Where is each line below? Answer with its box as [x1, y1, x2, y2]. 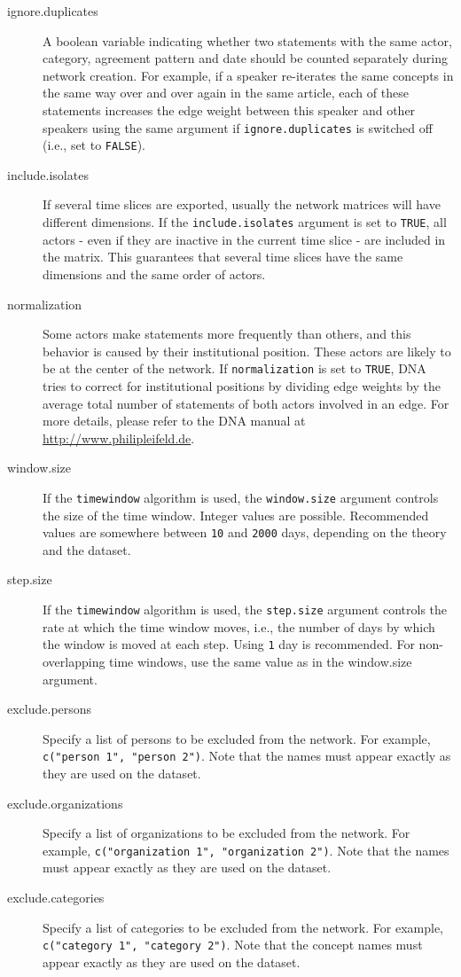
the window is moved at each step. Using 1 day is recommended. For [43, 635, 415, 653]
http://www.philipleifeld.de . [43, 428, 195, 447]
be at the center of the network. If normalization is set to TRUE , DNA [43, 359, 426, 378]
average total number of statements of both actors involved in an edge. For [43, 394, 449, 412]
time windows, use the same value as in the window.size [109, 652, 412, 670]
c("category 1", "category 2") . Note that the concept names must [43, 935, 423, 954]
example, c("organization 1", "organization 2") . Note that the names [43, 840, 449, 859]
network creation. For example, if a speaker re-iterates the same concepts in [43, 66, 454, 84]
